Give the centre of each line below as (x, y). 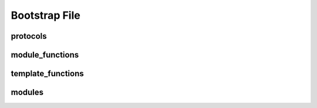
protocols (29, 36)
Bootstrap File (45, 15)
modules (27, 92)
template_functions (48, 74)
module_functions (45, 55)
